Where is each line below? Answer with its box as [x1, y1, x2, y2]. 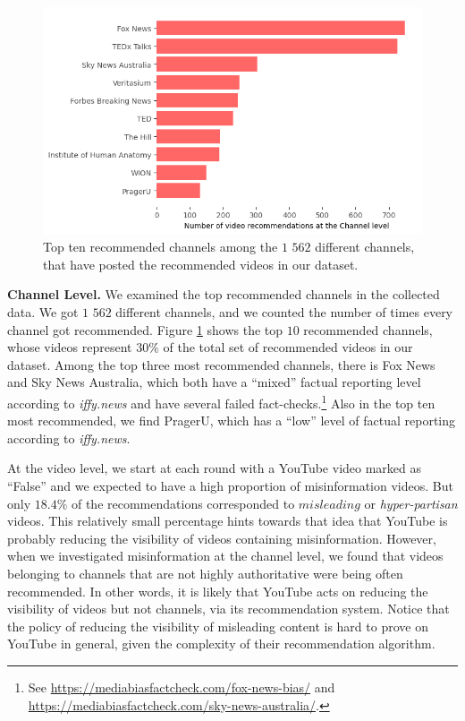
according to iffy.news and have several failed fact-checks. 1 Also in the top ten [7, 391, 435, 412]
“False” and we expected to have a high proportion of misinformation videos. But [7, 476, 453, 495]
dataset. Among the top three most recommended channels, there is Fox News [7, 355, 435, 373]
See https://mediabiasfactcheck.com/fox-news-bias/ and [28, 678, 335, 696]
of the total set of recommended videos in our [163, 338, 413, 356]
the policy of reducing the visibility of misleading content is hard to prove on [7, 616, 428, 635]
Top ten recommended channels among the [43, 237, 278, 256]
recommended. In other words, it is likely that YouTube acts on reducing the [7, 581, 428, 600]
